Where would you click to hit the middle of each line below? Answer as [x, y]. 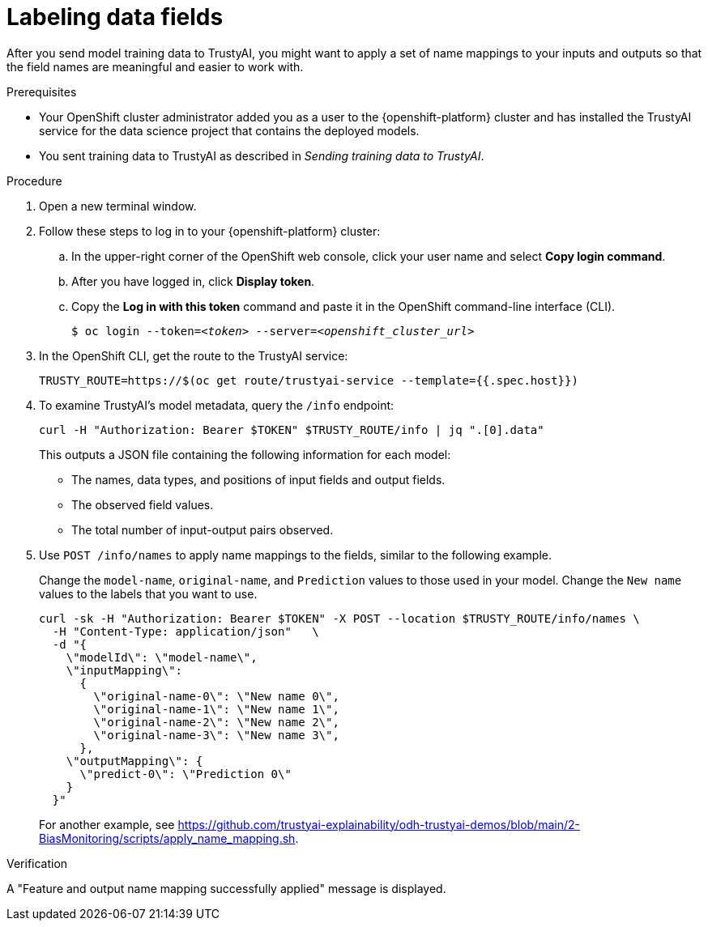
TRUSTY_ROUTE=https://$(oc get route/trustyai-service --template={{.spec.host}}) [309, 380]
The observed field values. [143, 504]
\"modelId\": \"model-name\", [162, 657]
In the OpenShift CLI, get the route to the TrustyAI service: [194, 355]
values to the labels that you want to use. [148, 593]
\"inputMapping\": [124, 670]
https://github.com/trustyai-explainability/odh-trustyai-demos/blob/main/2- [379, 824]
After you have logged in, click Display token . [193, 281]
